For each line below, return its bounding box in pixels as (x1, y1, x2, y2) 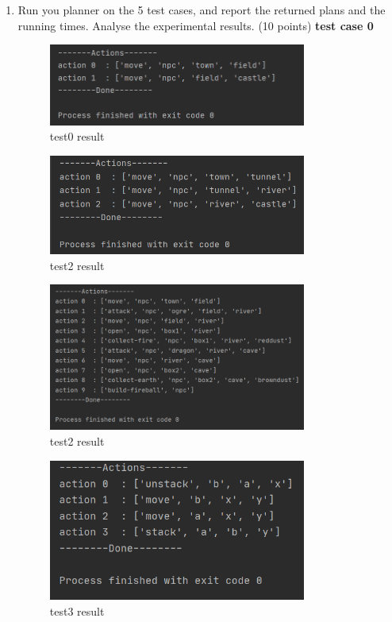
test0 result (49, 128, 105, 145)
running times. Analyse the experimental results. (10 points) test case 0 (17, 17, 374, 33)
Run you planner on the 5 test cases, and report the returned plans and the (17, 2, 386, 17)
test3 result (49, 603, 105, 620)
